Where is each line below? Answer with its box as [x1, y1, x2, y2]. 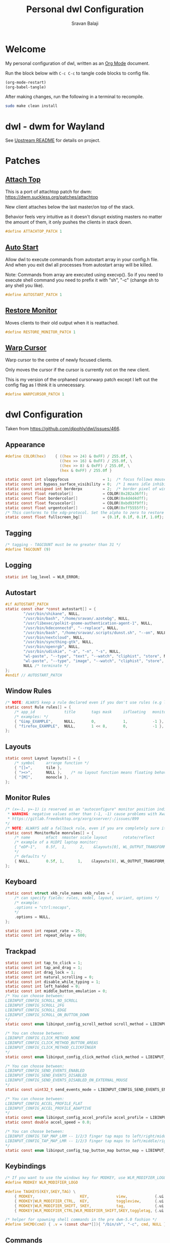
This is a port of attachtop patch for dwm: [5, 189, 92, 195]
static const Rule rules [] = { [5, 705, 71, 710]
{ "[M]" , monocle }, [14, 775, 69, 780]
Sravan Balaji [71, 20, 99, 26]
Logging [5, 561, 32, 570]
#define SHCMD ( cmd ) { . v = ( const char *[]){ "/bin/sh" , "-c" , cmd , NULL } [5, 1222, 166, 1227]
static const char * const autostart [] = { [5, 607, 96, 612]
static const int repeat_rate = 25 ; [5, 928, 82, 933]
